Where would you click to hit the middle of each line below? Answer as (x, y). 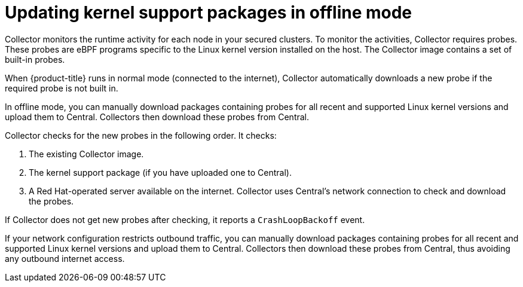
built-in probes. (35, 59)
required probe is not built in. (62, 88)
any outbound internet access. (65, 258)
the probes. (51, 201)
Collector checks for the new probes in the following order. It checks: (141, 135)
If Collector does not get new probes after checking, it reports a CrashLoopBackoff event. (185, 219)
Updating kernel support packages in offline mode (209, 13)
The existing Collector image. (86, 154)
